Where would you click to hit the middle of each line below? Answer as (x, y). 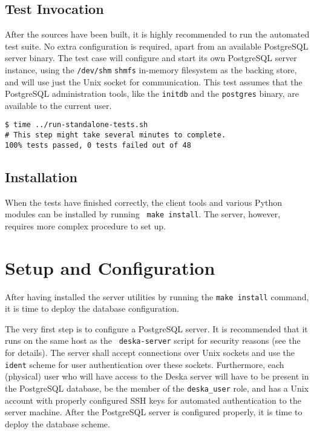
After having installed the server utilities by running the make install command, (157, 296)
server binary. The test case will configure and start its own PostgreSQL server (151, 58)
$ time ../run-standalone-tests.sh (77, 125)
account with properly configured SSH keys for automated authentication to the (153, 400)
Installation (41, 176)
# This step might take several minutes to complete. (116, 135)
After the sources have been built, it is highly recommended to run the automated (157, 34)
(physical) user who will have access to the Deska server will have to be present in (157, 376)
